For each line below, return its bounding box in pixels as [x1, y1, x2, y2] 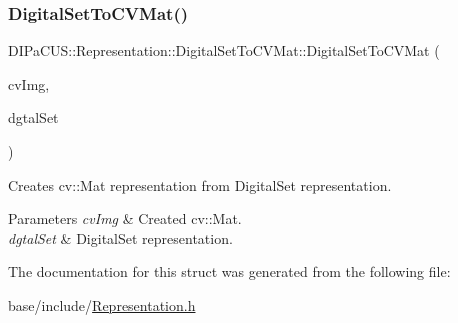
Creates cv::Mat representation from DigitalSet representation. [8, 174, 392, 195]
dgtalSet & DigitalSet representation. [8, 227, 233, 248]
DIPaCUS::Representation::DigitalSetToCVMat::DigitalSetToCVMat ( [8, 40, 440, 61]
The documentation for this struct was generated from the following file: [8, 261, 451, 282]
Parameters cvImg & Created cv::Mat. [8, 208, 242, 229]
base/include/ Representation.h [8, 294, 196, 315]
